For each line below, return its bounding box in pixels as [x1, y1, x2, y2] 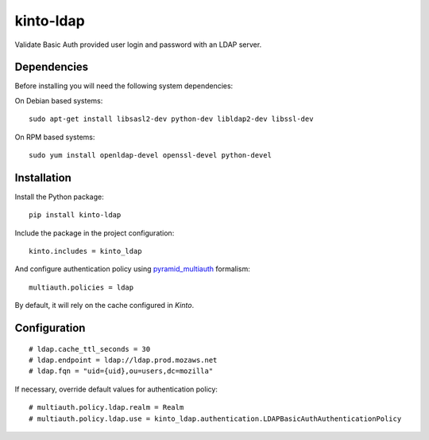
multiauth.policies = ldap [29, 282, 134, 292]
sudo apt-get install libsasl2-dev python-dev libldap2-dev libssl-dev [29, 115, 314, 123]
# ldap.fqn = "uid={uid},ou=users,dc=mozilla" [29, 367, 214, 376]
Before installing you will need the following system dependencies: [14, 81, 234, 91]
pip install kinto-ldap [29, 211, 122, 220]
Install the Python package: [14, 192, 104, 201]
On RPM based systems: [14, 132, 95, 142]
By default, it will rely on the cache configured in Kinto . [14, 301, 195, 310]
